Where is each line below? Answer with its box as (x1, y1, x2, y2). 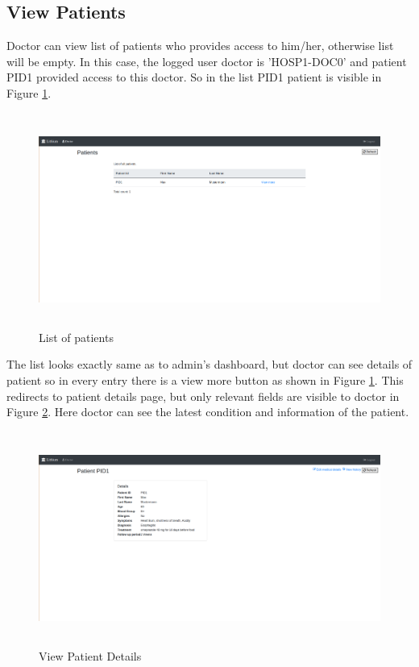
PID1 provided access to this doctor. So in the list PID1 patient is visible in (6, 69, 382, 85)
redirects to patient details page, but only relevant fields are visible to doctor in (6, 387, 400, 404)
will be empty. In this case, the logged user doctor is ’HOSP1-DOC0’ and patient (6, 52, 407, 69)
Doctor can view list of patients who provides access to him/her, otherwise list (6, 37, 394, 54)
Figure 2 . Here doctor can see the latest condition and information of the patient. (6, 403, 409, 420)
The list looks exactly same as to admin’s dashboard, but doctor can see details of (6, 356, 413, 373)
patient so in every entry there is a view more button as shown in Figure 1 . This (6, 371, 404, 388)
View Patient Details (39, 647, 142, 664)
